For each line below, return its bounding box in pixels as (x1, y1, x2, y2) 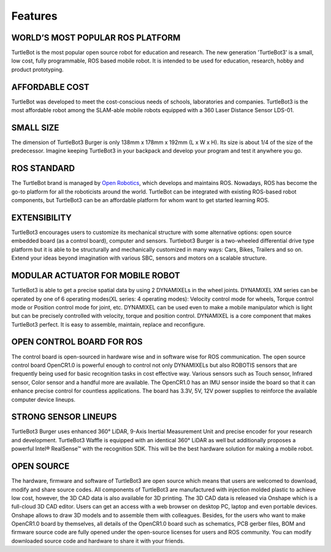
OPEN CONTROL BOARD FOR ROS (11, 337, 143, 347)
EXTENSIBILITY (11, 212, 72, 223)
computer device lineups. (11, 396, 76, 403)
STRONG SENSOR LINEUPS (11, 412, 117, 422)
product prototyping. (11, 66, 64, 73)
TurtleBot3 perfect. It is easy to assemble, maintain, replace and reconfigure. (11, 320, 205, 328)
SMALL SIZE (11, 123, 59, 133)
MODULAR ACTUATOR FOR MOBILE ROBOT (11, 270, 180, 281)
